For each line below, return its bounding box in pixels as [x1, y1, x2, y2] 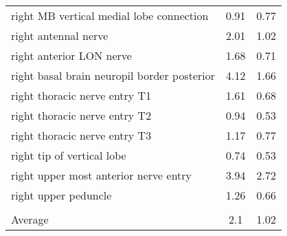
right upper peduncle [11, 187, 112, 203]
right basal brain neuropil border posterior [11, 67, 216, 83]
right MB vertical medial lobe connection [11, 8, 209, 23]
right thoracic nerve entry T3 [11, 127, 152, 143]
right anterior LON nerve [11, 47, 132, 63]
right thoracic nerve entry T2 [11, 107, 152, 123]
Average [11, 211, 49, 227]
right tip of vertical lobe [11, 147, 126, 163]
